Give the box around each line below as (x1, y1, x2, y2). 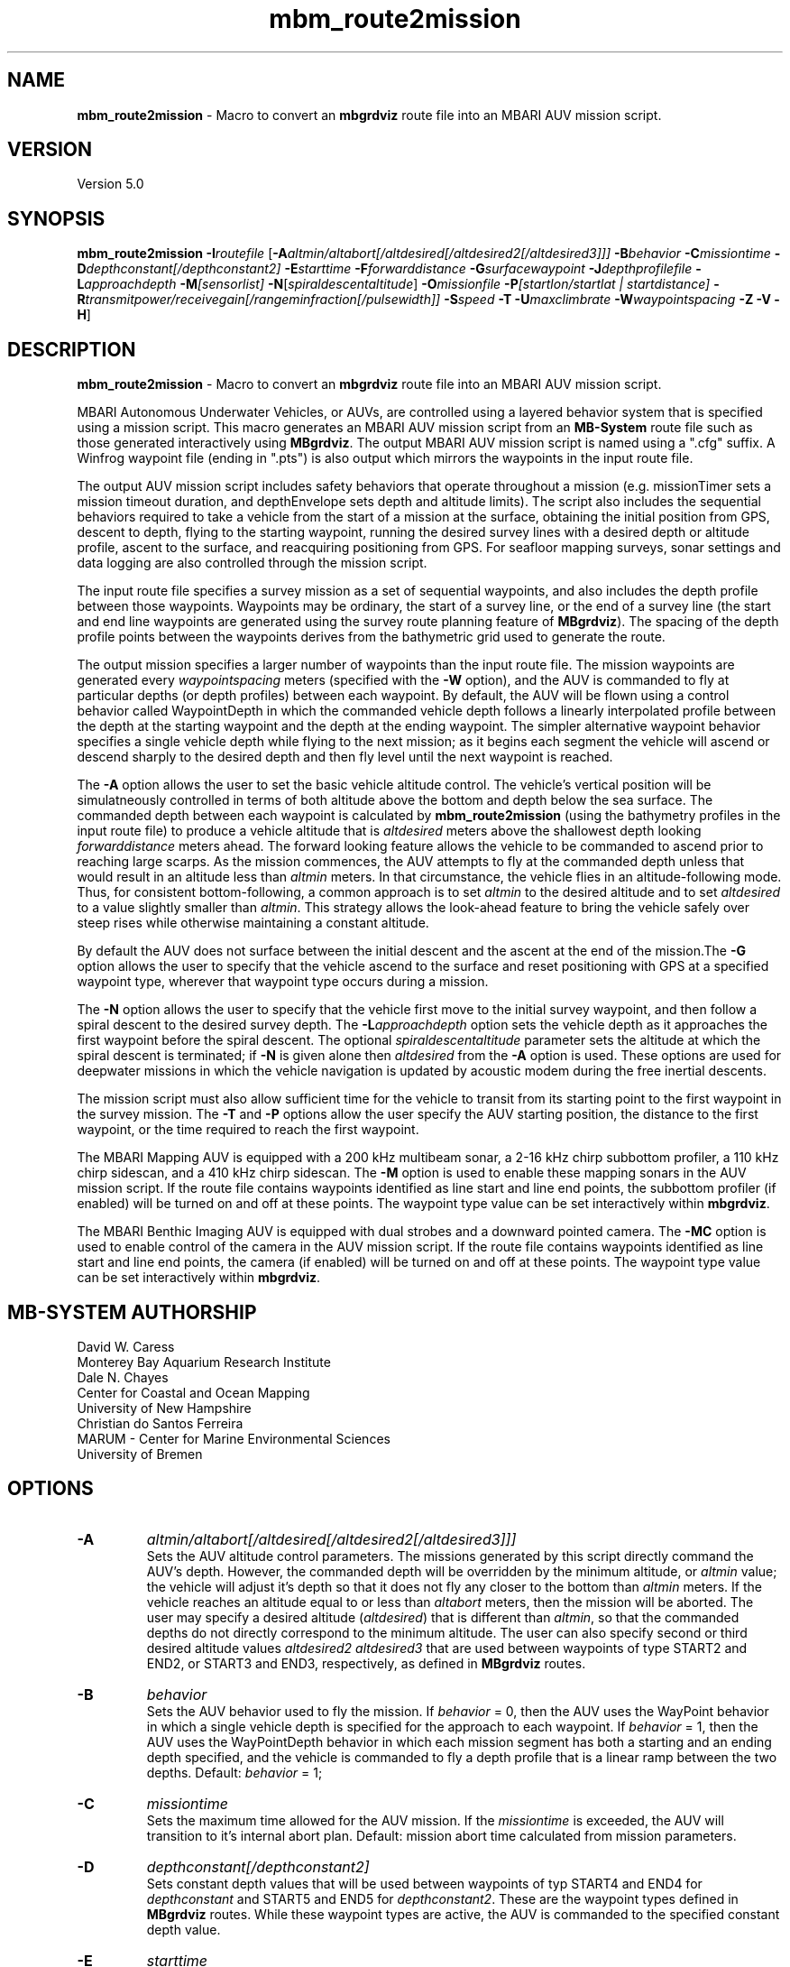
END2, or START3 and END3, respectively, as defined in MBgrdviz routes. (146, 1655, 586, 1671)
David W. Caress (77, 1338, 175, 1354)
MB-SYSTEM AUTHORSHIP (7, 1300, 257, 1324)
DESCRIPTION (7, 337, 136, 361)
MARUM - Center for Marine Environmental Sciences (77, 1430, 390, 1446)
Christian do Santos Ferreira (77, 1415, 243, 1431)
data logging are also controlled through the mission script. (77, 555, 427, 571)
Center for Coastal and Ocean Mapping (77, 1384, 310, 1400)
